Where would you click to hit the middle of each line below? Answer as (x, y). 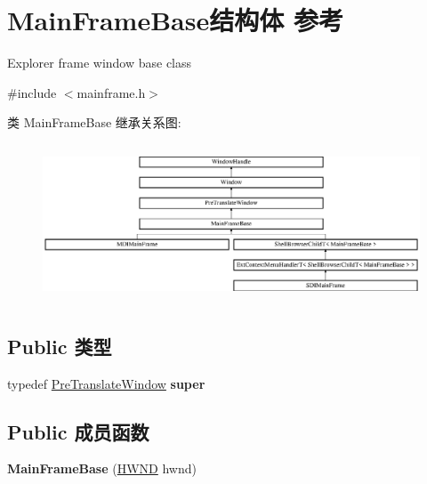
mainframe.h (111, 92)
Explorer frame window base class (100, 63)
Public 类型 (60, 346)
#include (32, 92)
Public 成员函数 (78, 431)
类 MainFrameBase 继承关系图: (94, 122)
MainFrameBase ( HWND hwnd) (102, 468)
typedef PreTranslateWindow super (106, 383)
